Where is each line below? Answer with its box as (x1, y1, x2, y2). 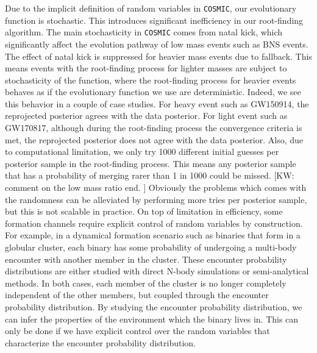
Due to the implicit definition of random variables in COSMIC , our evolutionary (5, 2, 297, 14)
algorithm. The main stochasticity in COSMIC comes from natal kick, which (5, 26, 283, 38)
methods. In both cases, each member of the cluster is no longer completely (5, 276, 287, 289)
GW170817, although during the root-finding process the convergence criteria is (5, 121, 302, 134)
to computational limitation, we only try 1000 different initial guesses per (5, 145, 279, 158)
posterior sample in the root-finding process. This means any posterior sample (5, 157, 296, 169)
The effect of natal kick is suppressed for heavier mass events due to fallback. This (5, 49, 312, 62)
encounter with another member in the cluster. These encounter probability (5, 252, 287, 265)
